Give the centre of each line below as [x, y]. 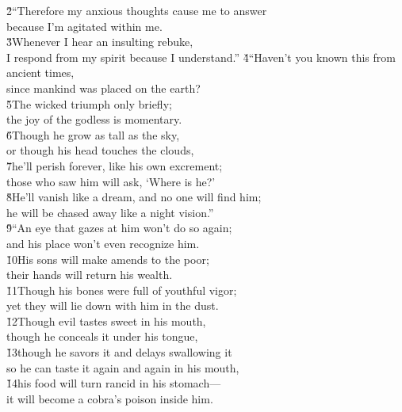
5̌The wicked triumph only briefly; [89, 103]
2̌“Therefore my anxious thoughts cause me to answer [137, 10]
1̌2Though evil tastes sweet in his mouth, [106, 320]
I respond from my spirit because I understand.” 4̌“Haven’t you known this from [201, 57]
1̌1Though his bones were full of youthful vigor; [122, 290]
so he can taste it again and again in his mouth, [123, 367]
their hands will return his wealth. [90, 275]
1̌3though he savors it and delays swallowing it [119, 352]
